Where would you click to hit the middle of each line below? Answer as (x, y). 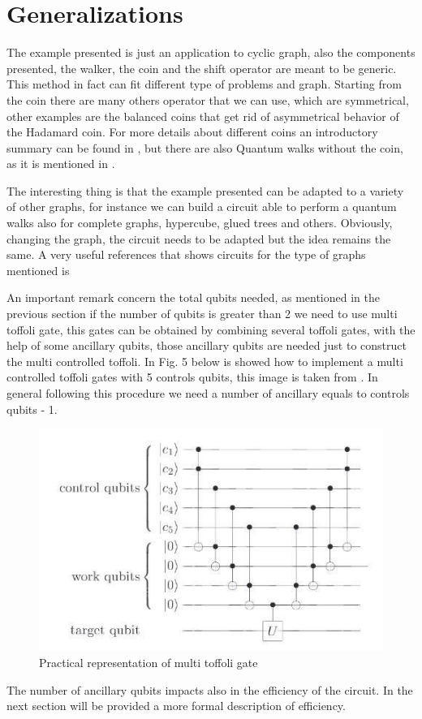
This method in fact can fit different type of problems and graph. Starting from (204, 84)
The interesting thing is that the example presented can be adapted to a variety (205, 190)
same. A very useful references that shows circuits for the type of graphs (186, 254)
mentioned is (38, 270)
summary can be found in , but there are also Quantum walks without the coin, (205, 147)
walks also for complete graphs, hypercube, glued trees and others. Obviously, (200, 223)
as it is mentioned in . (61, 164)
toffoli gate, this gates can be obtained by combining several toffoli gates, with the (211, 329)
